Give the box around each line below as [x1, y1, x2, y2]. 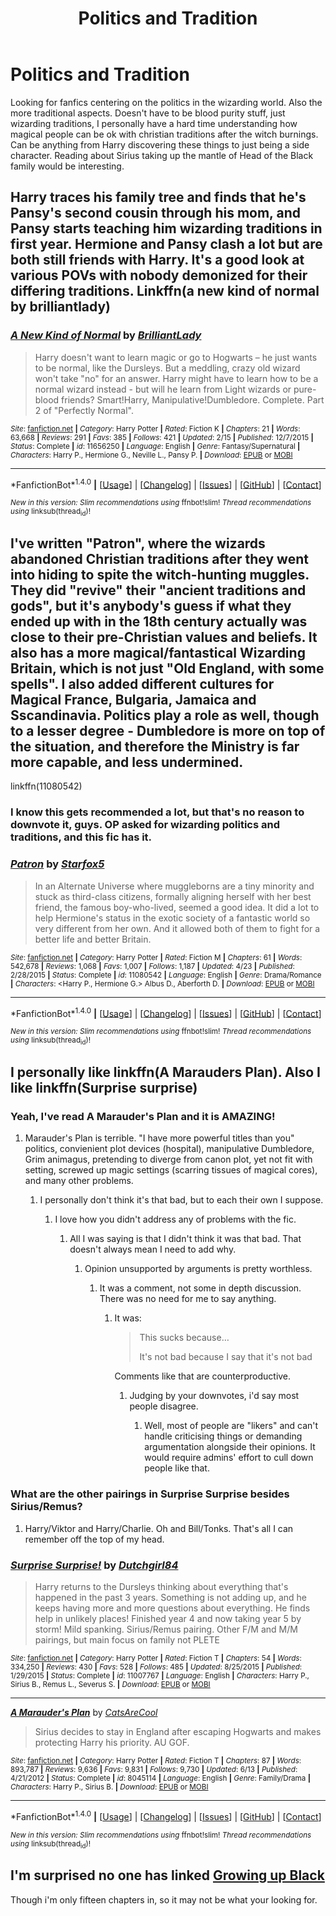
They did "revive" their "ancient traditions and [10, 582, 307, 599]
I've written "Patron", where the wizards [10, 535, 266, 552]
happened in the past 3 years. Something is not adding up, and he [34, 1591, 308, 1603]
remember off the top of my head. [24, 1533, 165, 1545]
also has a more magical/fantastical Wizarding [10, 645, 306, 661]
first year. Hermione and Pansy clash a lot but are [10, 236, 323, 253]
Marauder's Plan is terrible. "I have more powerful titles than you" [24, 1132, 295, 1144]
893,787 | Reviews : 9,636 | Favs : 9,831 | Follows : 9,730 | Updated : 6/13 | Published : [10, 1764, 298, 1774]
